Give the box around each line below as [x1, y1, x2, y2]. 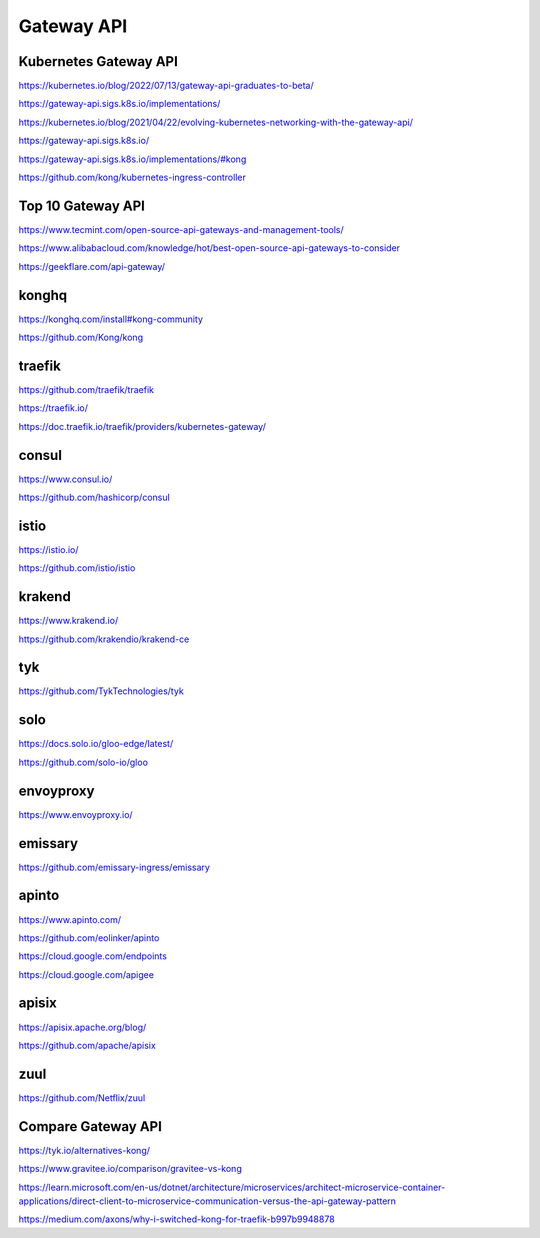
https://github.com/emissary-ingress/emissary [18, 861, 210, 873]
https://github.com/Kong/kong [18, 331, 144, 343]
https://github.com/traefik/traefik [18, 383, 155, 395]
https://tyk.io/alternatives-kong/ [18, 1144, 150, 1156]
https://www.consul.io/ [18, 473, 113, 485]
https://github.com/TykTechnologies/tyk [18, 685, 184, 697]
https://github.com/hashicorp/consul [18, 491, 170, 503]
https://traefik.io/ [18, 402, 89, 414]
